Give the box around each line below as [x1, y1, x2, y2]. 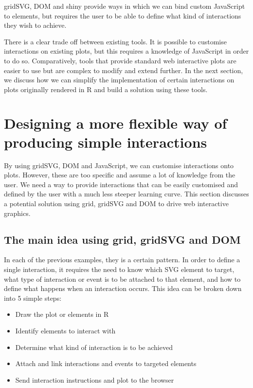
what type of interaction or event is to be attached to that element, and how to [4, 273, 241, 284]
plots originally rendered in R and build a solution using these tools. [4, 84, 208, 94]
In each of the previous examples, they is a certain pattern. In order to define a [4, 254, 240, 265]
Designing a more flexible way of [4, 113, 227, 133]
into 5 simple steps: [4, 292, 62, 303]
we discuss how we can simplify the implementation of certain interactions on [4, 75, 235, 85]
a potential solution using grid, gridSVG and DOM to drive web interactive [4, 198, 229, 209]
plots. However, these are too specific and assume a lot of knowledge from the [4, 170, 235, 180]
